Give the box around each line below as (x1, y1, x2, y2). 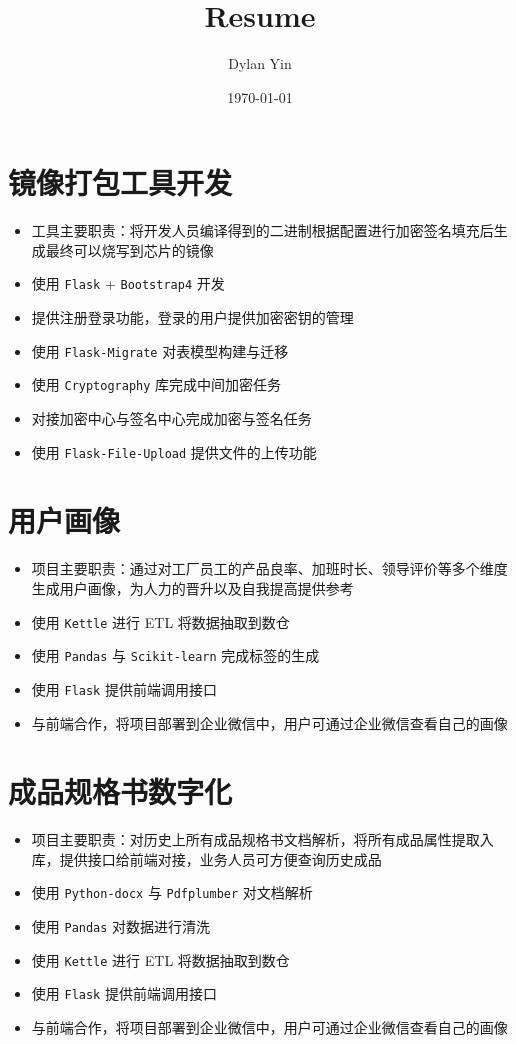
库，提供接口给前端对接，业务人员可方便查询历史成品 (31, 848, 382, 869)
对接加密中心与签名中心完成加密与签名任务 (31, 408, 312, 428)
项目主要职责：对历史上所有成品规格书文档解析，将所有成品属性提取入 (31, 829, 494, 850)
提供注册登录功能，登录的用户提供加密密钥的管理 (31, 307, 354, 328)
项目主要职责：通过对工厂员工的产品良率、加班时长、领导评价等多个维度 (31, 558, 508, 579)
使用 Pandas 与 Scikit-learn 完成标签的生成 (31, 645, 320, 666)
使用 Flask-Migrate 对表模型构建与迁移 (31, 340, 289, 361)
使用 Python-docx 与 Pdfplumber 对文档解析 (31, 882, 313, 903)
